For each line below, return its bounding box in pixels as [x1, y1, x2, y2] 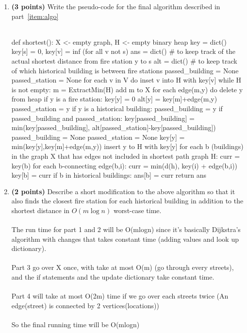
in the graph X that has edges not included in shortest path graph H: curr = [11, 150, 240, 161]
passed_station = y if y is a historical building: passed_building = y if [11, 103, 223, 113]
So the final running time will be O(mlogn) [11, 319, 140, 329]
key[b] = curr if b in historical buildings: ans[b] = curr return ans [11, 170, 207, 180]
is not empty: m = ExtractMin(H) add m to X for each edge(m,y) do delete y [11, 84, 243, 94]
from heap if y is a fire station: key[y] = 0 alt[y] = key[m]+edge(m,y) [11, 94, 217, 104]
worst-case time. [113, 205, 162, 215]
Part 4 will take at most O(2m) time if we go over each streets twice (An [11, 291, 229, 301]
